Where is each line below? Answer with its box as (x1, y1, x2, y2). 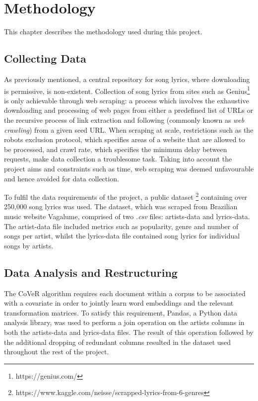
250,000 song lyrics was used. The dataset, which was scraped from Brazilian (4, 201, 238, 212)
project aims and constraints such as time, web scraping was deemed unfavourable (4, 163, 254, 173)
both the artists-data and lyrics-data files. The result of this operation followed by (4, 326, 254, 337)
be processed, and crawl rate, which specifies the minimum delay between (4, 144, 227, 154)
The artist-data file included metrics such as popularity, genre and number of (4, 221, 239, 231)
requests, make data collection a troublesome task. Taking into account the (4, 154, 232, 164)
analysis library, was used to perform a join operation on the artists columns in (4, 317, 245, 327)
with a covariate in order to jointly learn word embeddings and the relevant (4, 298, 234, 308)
